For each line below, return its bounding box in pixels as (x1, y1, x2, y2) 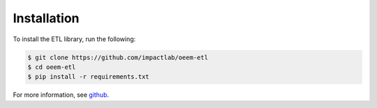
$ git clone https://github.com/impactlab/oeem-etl (27, 53, 209, 61)
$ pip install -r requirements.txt (27, 73, 149, 81)
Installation (13, 10, 80, 26)
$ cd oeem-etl (27, 63, 76, 71)
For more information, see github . (13, 91, 110, 99)
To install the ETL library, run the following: (13, 35, 136, 43)
